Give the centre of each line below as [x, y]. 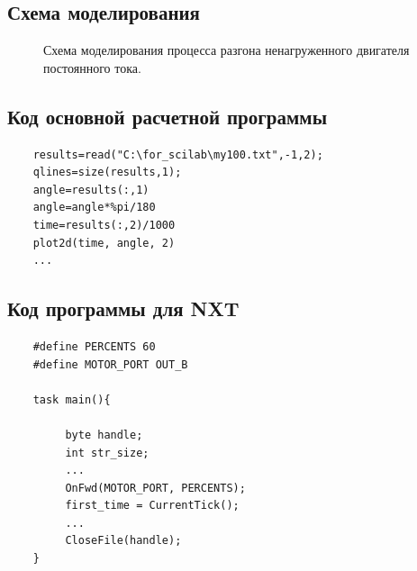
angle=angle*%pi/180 [94, 208]
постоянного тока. [92, 67]
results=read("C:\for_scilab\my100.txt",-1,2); [178, 154]
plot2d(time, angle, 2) [104, 243]
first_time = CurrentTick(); [152, 506]
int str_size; [107, 453]
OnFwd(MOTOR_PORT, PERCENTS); [155, 488]
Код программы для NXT [123, 308]
